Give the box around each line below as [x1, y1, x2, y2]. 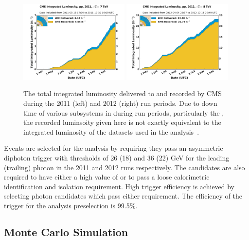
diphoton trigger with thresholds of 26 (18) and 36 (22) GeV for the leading [4, 152, 230, 162]
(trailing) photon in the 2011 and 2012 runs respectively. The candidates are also [4, 162, 245, 172]
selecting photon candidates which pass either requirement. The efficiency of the [4, 191, 242, 201]
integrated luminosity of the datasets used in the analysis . [23, 126, 199, 137]
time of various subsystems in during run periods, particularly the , [23, 107, 224, 118]
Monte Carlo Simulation [4, 224, 128, 239]
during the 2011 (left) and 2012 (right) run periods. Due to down [23, 98, 217, 108]
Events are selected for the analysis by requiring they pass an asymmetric [4, 143, 223, 153]
